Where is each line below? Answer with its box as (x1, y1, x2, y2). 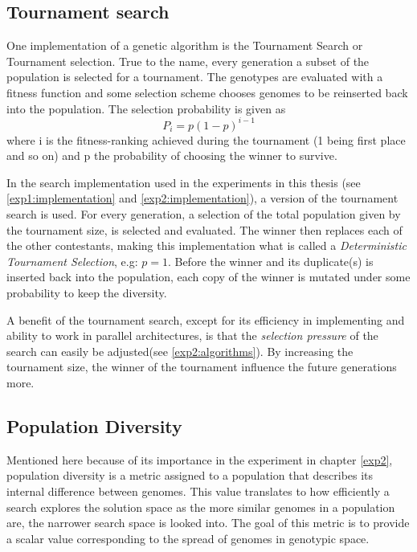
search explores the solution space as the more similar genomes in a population (6, 498, 395, 515)
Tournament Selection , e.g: (6, 252, 138, 269)
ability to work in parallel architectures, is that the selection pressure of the (6, 327, 378, 344)
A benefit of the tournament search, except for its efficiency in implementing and (6, 311, 405, 328)
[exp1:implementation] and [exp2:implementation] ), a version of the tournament (6, 190, 399, 206)
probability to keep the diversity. (6, 284, 167, 301)
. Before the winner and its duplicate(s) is (167, 252, 374, 269)
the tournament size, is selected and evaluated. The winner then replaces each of (6, 221, 403, 238)
